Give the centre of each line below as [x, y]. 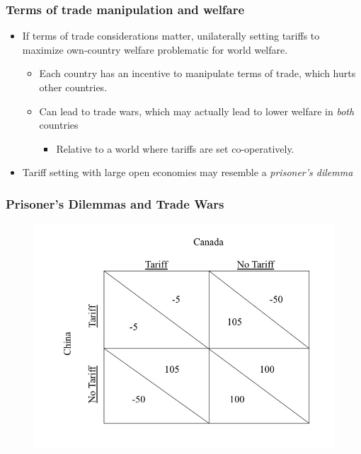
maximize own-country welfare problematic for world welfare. [155, 49]
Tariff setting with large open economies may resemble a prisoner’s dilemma [188, 172]
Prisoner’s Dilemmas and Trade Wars [115, 203]
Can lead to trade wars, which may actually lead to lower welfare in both [197, 111]
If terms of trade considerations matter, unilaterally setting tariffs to [171, 36]
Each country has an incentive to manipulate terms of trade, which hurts [197, 73]
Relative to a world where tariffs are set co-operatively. [175, 148]
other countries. [73, 87]
